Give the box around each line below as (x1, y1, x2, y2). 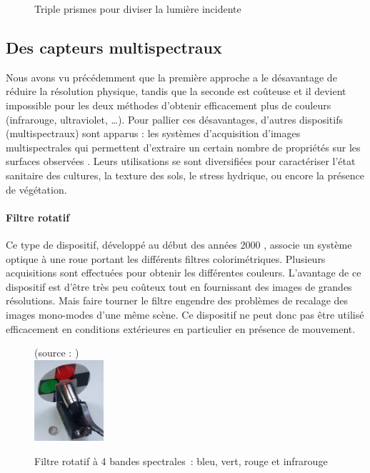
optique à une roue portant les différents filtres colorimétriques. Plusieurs (6, 251, 326, 266)
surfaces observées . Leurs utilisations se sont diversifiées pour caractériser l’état (6, 154, 356, 169)
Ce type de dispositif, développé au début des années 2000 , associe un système (6, 236, 352, 252)
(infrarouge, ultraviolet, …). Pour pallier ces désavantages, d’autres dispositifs (6, 111, 343, 126)
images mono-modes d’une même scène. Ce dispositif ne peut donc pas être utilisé (6, 307, 364, 322)
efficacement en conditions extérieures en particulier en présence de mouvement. (6, 321, 356, 336)
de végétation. (6, 181, 67, 196)
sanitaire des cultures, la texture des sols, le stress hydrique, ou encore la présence (6, 167, 364, 182)
